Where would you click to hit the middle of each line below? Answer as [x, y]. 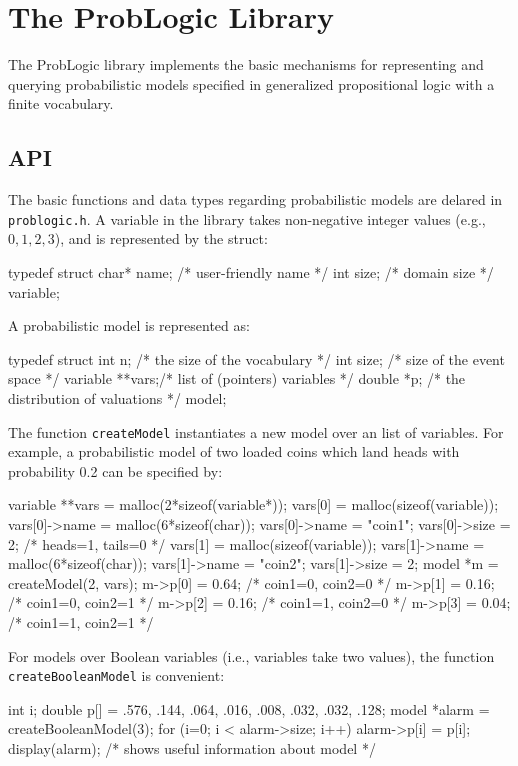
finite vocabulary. [61, 103]
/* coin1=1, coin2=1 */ [81, 621]
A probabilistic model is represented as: [129, 325]
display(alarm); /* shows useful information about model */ [192, 747]
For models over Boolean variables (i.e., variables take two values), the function [251, 655]
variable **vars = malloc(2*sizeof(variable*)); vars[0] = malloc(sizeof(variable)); [253, 504]
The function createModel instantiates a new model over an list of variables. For [256, 431]
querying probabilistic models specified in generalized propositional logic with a [251, 83]
